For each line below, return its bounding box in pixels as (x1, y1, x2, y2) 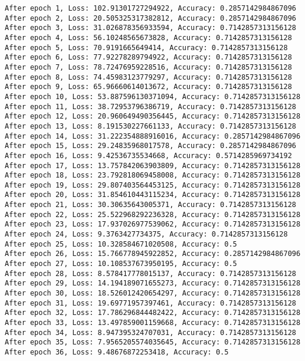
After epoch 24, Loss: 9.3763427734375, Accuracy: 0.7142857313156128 (5, 230, 288, 239)
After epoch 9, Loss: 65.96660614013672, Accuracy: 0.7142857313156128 (5, 83, 292, 91)
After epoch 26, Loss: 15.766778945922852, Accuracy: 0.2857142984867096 (5, 250, 301, 258)
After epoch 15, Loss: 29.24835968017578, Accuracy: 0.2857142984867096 (5, 142, 296, 150)
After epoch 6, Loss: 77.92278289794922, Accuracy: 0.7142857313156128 (5, 53, 292, 62)
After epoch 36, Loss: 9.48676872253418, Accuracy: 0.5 (5, 347, 229, 356)
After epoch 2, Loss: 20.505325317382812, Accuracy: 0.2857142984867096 (5, 14, 296, 22)
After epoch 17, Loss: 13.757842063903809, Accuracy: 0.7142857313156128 (5, 161, 301, 170)
